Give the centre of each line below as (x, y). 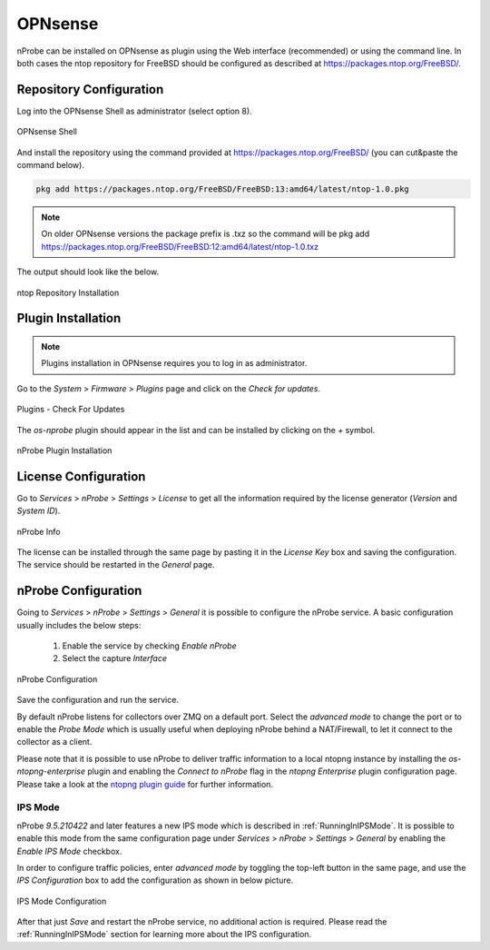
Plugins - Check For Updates (71, 410)
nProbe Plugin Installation (64, 450)
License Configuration (81, 476)
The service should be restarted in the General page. (116, 565)
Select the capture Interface (115, 658)
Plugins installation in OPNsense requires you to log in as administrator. (174, 363)
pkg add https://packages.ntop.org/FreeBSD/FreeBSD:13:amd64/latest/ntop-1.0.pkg (223, 189)
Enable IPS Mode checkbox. (69, 851)
